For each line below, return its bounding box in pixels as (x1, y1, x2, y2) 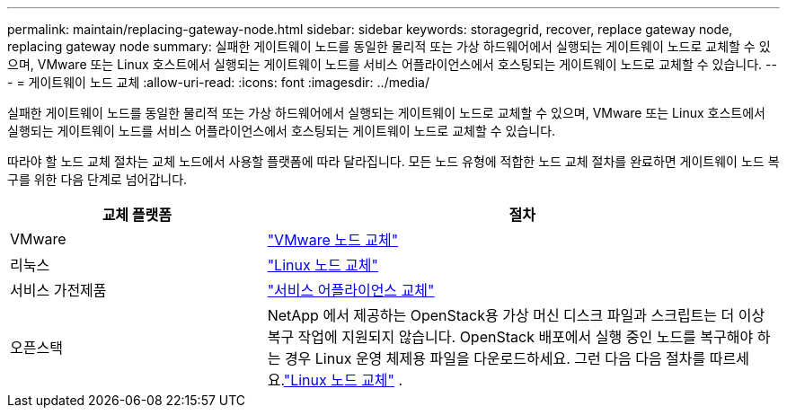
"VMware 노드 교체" (267, 231, 399, 249)
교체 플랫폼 (102, 206, 172, 224)
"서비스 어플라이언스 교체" (267, 281, 435, 299)
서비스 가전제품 (10, 281, 107, 299)
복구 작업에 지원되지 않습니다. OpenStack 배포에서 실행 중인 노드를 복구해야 (267, 328, 754, 346)
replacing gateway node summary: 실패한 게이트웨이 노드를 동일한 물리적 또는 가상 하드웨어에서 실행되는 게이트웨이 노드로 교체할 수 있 (7, 39, 771, 54)
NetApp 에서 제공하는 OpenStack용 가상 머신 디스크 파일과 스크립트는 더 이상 (267, 306, 765, 324)
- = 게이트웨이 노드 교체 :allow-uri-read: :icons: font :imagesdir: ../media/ (7, 75, 429, 90)
